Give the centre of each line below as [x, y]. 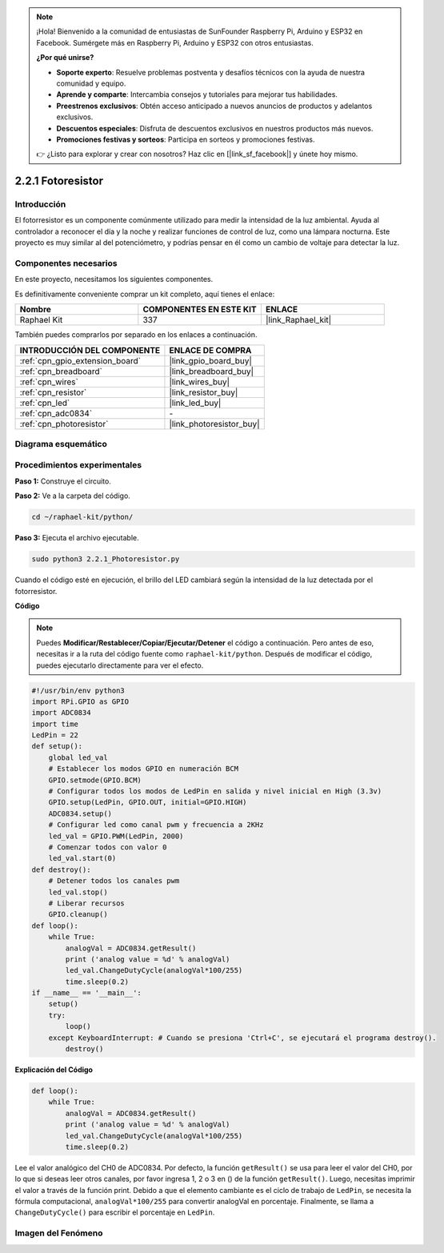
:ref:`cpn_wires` [49, 382]
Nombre [36, 310]
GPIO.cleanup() [78, 914]
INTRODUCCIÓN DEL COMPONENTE [90, 350]
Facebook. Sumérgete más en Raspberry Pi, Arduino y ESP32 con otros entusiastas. [175, 42]
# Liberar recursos [87, 903]
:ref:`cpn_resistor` [53, 392]
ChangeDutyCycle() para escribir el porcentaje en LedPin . [115, 1212]
